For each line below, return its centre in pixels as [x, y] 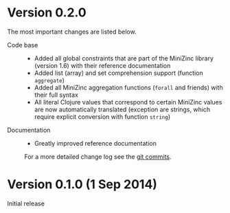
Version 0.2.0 [47, 13]
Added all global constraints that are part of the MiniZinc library [124, 58]
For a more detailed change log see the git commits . [98, 157]
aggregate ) [49, 80]
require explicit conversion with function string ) [102, 116]
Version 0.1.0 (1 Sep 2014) [82, 184]
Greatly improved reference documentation [95, 143]
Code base [23, 45]
